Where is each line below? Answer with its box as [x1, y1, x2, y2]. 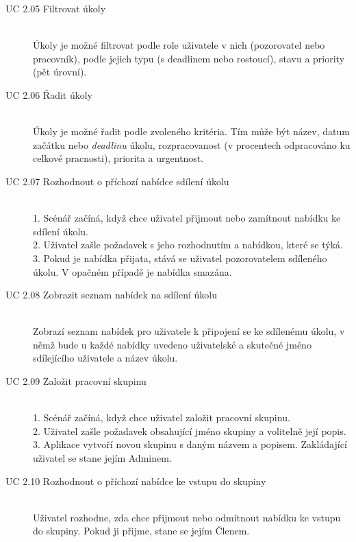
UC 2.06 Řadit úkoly [5, 87, 92, 102]
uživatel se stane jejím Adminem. [33, 451, 172, 465]
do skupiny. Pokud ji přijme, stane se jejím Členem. [33, 523, 250, 538]
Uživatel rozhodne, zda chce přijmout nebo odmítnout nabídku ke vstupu [33, 510, 341, 524]
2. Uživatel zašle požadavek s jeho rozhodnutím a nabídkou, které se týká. [33, 237, 343, 252]
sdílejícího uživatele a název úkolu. [33, 351, 178, 365]
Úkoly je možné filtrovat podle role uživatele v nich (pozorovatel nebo [33, 38, 325, 52]
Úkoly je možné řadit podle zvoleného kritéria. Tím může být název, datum [33, 124, 350, 139]
